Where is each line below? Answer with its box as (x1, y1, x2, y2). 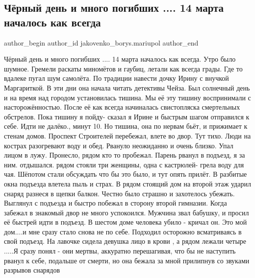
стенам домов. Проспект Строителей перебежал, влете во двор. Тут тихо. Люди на (4, 130, 251, 140)
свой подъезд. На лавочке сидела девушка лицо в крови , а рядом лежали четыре (4, 236, 247, 246)
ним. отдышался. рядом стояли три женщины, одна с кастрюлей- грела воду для (4, 159, 244, 169)
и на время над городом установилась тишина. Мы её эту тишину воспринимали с (4, 92, 251, 102)
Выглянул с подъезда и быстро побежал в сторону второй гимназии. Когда (4, 198, 227, 208)
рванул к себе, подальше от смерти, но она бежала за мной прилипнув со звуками (4, 255, 250, 265)
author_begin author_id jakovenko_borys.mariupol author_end (4, 37, 199, 47)
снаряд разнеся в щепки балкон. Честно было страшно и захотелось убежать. (4, 188, 235, 198)
